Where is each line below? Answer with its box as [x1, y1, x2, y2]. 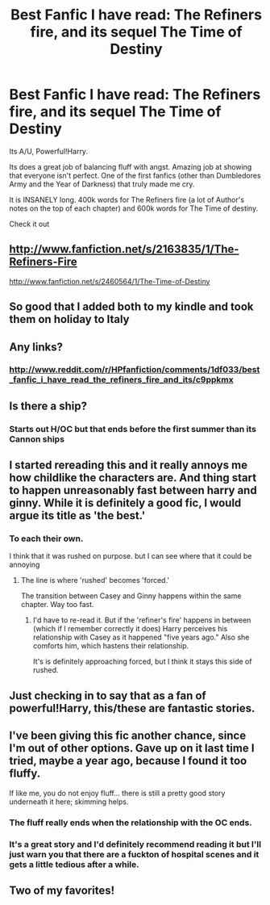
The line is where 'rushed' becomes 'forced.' [20, 576, 170, 585]
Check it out [9, 219, 50, 228]
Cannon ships [9, 434, 65, 445]
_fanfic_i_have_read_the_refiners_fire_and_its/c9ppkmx [9, 374, 234, 385]
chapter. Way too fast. [20, 600, 95, 610]
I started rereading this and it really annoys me [9, 459, 248, 472]
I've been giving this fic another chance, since [9, 729, 247, 743]
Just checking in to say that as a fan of [9, 689, 206, 702]
